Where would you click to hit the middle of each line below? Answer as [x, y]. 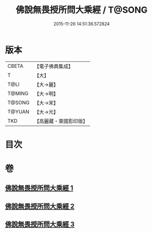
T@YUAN [18, 112]
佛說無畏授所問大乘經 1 [39, 188]
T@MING [18, 93]
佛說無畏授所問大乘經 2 [40, 206]
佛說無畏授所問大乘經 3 [40, 224]
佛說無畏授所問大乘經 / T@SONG [82, 10]
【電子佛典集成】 [54, 66]
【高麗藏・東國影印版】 [61, 121]
